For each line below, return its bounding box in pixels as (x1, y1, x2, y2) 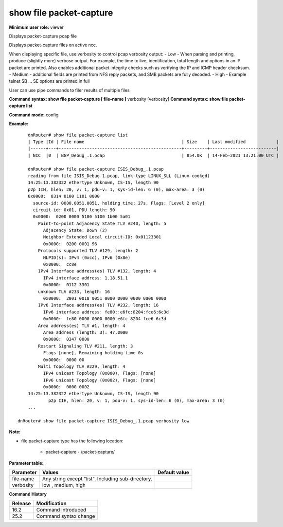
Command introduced (36, 507, 87, 513)
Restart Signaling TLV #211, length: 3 (38, 343, 133, 349)
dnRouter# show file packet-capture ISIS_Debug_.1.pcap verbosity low (18, 418, 190, 424)
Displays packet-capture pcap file (9, 33, 77, 39)
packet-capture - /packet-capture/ (45, 449, 115, 455)
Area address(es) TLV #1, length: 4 (38, 323, 126, 328)
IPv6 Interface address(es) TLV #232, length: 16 (38, 302, 159, 308)
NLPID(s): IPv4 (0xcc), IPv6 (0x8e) (43, 254, 131, 260)
